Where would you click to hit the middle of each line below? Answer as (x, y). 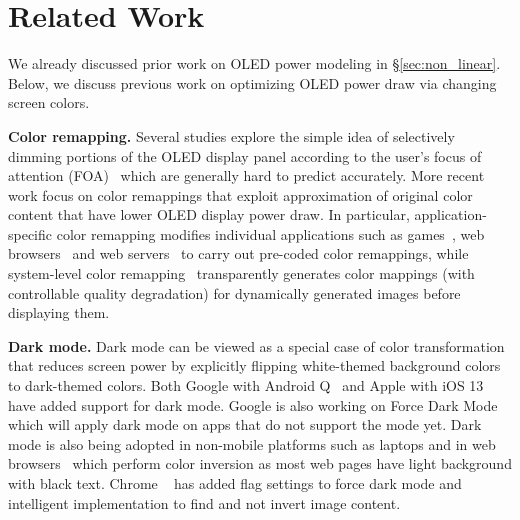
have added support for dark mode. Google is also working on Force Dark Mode (253, 404)
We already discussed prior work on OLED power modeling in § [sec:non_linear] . (254, 63)
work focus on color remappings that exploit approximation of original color (240, 194)
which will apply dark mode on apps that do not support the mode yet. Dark (245, 424)
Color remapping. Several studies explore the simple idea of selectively (231, 135)
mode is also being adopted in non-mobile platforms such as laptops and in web (252, 443)
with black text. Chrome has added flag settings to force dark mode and (235, 483)
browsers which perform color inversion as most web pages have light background (260, 463)
